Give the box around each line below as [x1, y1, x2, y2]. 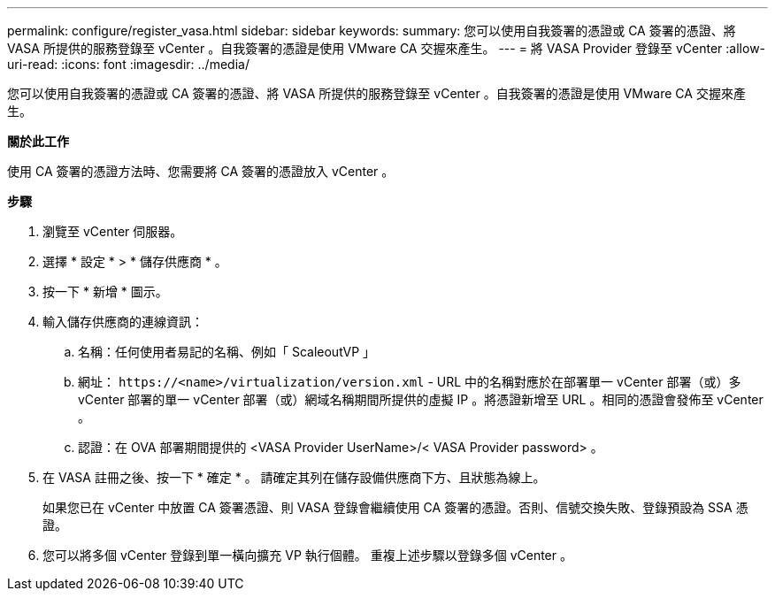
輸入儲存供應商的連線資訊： [42, 314, 203, 329]
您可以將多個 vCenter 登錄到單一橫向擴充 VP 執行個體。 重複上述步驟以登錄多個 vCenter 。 [42, 548, 572, 563]
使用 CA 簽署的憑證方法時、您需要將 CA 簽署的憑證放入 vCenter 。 [7, 164, 395, 179]
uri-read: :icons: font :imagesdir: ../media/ [7, 57, 249, 72]
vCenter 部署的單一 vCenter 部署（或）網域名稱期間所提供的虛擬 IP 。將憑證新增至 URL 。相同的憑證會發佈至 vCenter [78, 392, 763, 407]
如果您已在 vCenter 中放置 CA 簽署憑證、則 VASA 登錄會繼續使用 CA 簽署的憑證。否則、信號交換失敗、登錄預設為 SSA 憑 [42, 500, 748, 515]
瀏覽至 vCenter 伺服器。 [42, 224, 183, 239]
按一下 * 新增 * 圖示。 [42, 284, 168, 299]
